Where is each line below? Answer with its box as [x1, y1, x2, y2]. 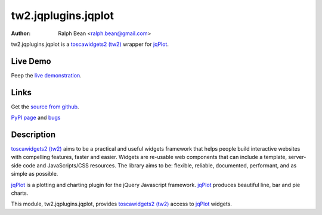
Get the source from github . [11, 103, 79, 110]
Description [11, 129, 56, 139]
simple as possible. [11, 170, 58, 177]
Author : [11, 30, 31, 37]
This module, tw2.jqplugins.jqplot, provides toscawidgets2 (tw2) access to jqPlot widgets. [11, 200, 233, 208]
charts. [11, 189, 29, 197]
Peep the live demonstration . [11, 71, 82, 79]
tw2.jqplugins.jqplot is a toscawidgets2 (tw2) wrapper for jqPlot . [11, 40, 169, 48]
